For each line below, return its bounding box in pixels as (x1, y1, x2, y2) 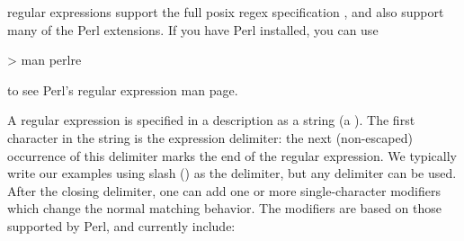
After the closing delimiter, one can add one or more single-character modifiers (7, 181, 441, 200)
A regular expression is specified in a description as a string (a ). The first (7, 111, 415, 129)
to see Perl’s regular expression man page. (7, 80, 238, 99)
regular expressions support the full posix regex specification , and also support (7, 3, 444, 21)
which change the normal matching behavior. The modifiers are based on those (7, 199, 442, 218)
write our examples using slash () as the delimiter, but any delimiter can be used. (7, 164, 457, 183)
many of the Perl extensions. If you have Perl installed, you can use (7, 20, 379, 39)
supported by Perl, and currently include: (7, 216, 236, 235)
